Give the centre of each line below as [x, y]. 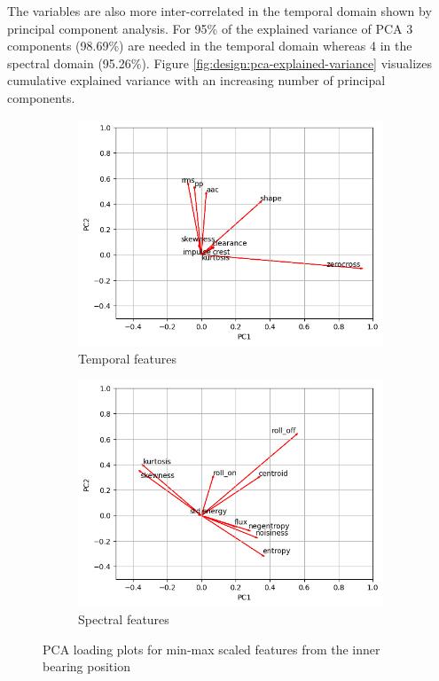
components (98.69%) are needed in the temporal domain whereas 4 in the [210, 46]
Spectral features [124, 618]
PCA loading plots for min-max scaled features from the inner [212, 649]
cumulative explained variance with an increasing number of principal [196, 80]
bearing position [86, 666]
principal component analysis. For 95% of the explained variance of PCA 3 [210, 28]
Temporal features [127, 358]
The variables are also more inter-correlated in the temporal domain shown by [219, 11]
